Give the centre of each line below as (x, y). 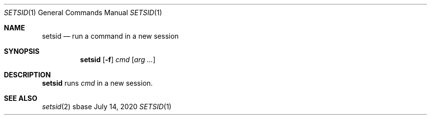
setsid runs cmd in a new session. (97, 83)
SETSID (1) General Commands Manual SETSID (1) (83, 12)
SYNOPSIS (22, 51)
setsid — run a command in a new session (110, 36)
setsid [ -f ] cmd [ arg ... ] (118, 59)
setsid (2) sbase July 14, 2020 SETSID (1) (107, 107)
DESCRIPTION (28, 75)
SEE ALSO (21, 98)
